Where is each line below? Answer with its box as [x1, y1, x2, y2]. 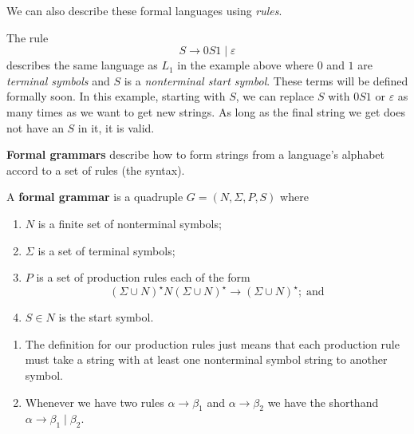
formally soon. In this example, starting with [6, 88, 226, 105]
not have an [6, 119, 64, 136]
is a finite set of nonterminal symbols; [37, 215, 222, 231]
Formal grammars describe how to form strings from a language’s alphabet [6, 146, 385, 163]
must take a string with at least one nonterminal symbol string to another [25, 351, 388, 368]
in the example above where [177, 57, 314, 73]
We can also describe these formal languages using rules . [6, 2, 282, 18]
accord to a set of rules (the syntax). [6, 161, 185, 178]
